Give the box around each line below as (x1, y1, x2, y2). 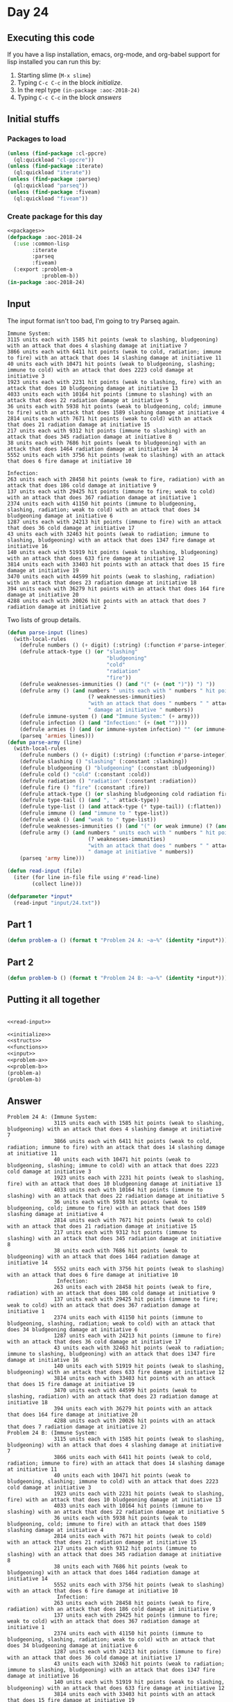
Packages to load (7, 134, 67, 144)
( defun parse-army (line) (7, 739, 82, 746)
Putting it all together (7, 994, 101, 1006)
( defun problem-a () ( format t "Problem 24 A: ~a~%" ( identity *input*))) (7, 937, 228, 944)
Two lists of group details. (7, 615, 81, 624)
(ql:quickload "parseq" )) (13, 182, 89, 190)
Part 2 (7, 956, 34, 968)
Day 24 (7, 4, 49, 20)
